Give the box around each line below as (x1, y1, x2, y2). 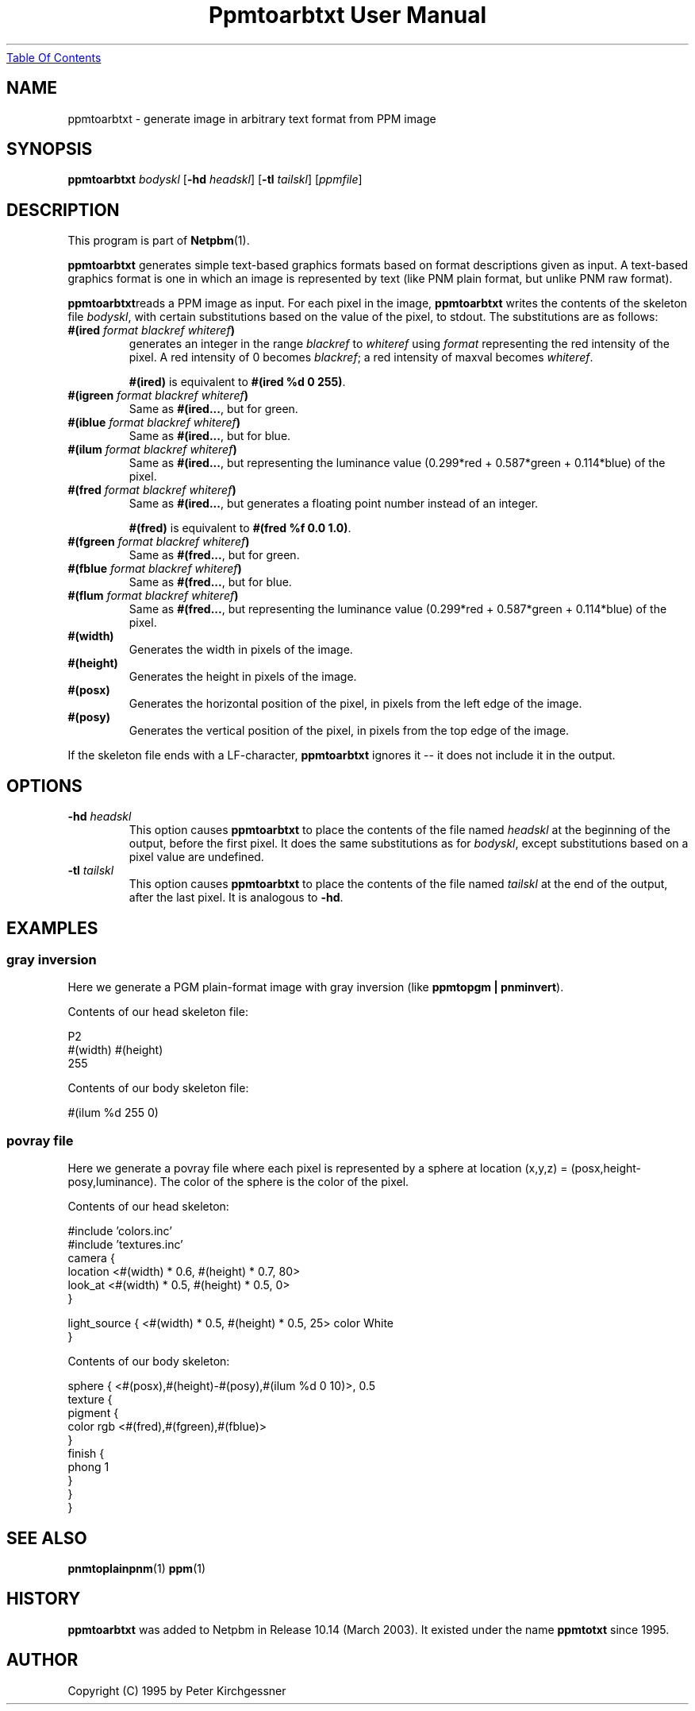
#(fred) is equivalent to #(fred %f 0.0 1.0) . (129, 521, 351, 535)
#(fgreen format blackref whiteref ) (67, 535, 250, 549)
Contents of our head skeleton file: (67, 1005, 248, 1019)
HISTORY (6, 1589, 81, 1609)
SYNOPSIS (6, 139, 93, 160)
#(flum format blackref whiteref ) (67, 589, 239, 603)
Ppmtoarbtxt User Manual (208, 2, 487, 29)
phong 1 (67, 1460, 109, 1474)
